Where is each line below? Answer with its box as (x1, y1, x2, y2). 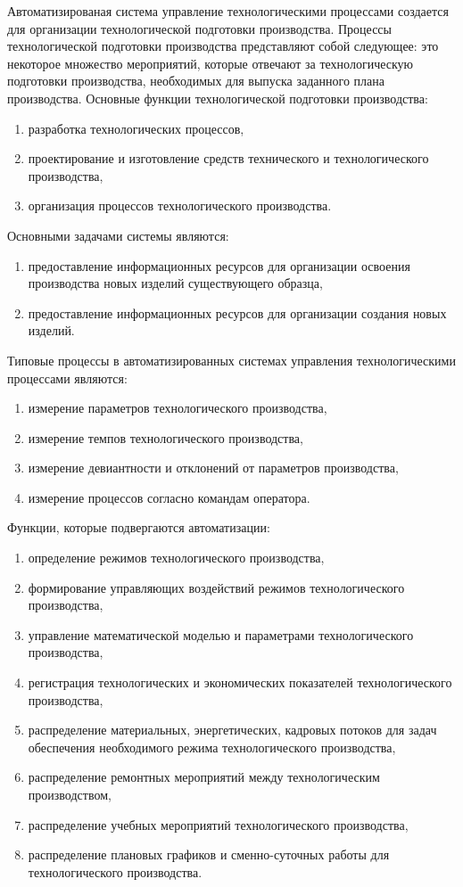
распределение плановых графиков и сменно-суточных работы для (28, 845, 390, 864)
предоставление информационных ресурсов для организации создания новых (28, 303, 447, 322)
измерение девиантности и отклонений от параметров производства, (28, 458, 399, 477)
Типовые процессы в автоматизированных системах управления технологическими (7, 350, 456, 369)
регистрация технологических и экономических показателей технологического (28, 673, 452, 692)
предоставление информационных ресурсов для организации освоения (28, 256, 410, 275)
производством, (28, 785, 112, 803)
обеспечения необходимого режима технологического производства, (28, 737, 396, 756)
